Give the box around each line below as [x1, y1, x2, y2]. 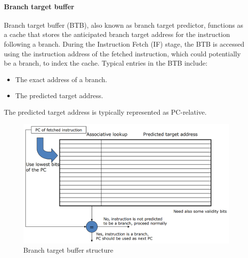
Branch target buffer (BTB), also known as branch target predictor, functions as [4, 19, 244, 30]
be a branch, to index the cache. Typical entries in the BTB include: [4, 58, 208, 68]
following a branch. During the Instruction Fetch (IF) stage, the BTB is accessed [4, 38, 245, 49]
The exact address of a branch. [15, 74, 107, 84]
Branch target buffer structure [23, 245, 114, 255]
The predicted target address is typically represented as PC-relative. [4, 106, 207, 117]
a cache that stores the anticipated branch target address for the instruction [4, 29, 230, 39]
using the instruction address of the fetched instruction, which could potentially [4, 48, 241, 58]
